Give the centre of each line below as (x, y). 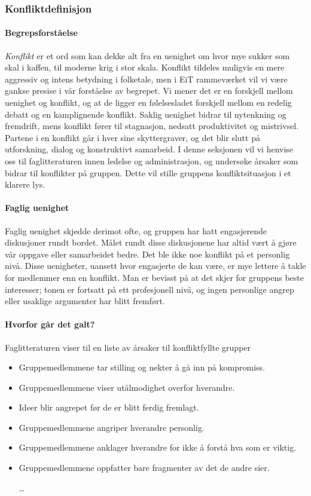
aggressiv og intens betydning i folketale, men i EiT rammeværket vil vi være (146, 79)
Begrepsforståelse (41, 33)
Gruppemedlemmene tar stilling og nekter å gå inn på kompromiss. (142, 367)
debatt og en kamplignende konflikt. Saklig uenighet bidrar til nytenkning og (146, 114)
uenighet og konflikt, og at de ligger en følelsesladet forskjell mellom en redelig (148, 102)
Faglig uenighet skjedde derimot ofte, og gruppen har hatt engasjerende (136, 230)
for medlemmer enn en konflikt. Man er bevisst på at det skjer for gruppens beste (154, 277)
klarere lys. (25, 184)
